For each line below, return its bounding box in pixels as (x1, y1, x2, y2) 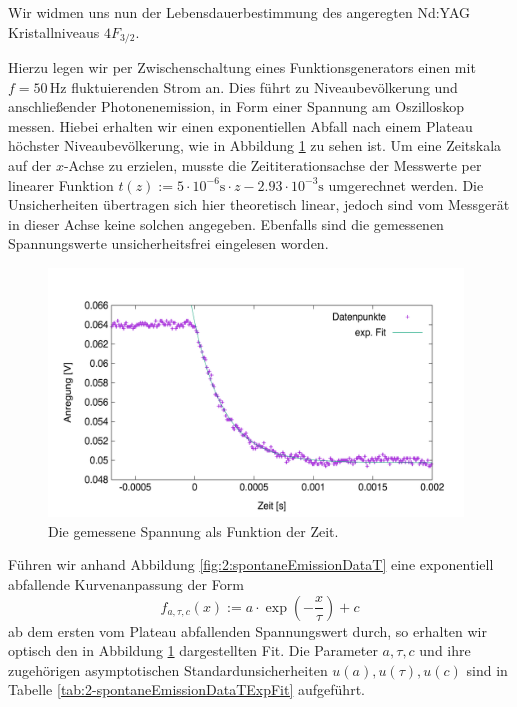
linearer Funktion (8, 174, 114, 195)
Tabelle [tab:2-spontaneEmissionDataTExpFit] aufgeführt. (8, 679, 365, 700)
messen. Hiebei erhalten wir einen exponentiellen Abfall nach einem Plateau (8, 115, 473, 136)
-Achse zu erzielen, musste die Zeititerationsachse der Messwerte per (63, 155, 482, 176)
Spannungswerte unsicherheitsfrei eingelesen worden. (8, 233, 329, 254)
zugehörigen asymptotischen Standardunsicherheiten (8, 659, 328, 680)
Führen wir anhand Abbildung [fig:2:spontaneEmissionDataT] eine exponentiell (8, 554, 494, 575)
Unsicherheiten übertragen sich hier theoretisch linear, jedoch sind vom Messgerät (8, 194, 510, 215)
